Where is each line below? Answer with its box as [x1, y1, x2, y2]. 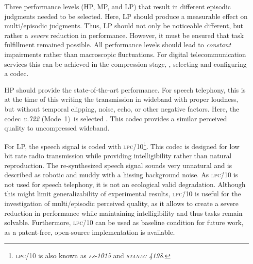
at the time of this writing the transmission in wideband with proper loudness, [4, 94, 238, 104]
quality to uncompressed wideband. [4, 123, 110, 133]
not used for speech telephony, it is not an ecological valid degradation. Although [4, 179, 246, 189]
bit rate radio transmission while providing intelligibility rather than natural [4, 150, 232, 160]
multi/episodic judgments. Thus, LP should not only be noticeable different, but [4, 20, 243, 31]
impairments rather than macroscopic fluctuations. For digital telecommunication [4, 49, 246, 59]
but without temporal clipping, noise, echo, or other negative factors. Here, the [4, 103, 239, 113]
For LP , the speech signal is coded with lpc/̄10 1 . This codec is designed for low [4, 139, 240, 151]
